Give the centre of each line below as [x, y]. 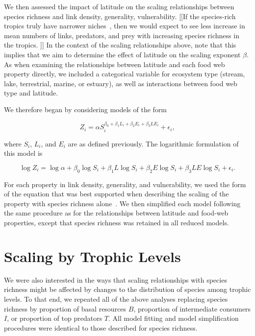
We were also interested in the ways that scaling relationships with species [115, 279]
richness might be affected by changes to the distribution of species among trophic [127, 289]
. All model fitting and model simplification [174, 318]
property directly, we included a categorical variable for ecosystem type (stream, [125, 74]
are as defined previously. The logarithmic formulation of [153, 143]
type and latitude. [31, 93]
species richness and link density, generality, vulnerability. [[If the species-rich [120, 16]
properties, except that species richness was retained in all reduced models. [116, 223]
